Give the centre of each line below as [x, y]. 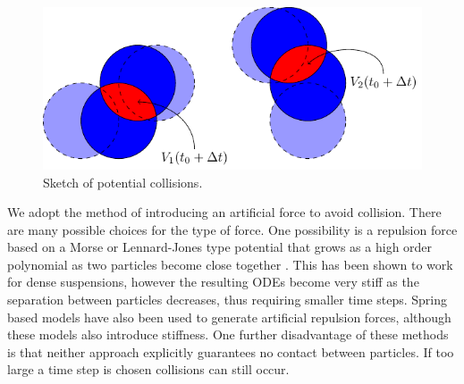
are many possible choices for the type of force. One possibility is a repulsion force [232, 229]
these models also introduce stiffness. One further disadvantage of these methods [228, 334]
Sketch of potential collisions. [123, 182]
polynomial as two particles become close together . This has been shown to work [230, 264]
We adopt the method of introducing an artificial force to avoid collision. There [224, 212]
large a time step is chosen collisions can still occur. [148, 369]
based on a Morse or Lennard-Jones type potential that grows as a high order [220, 247]
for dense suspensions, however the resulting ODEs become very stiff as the [213, 282]
